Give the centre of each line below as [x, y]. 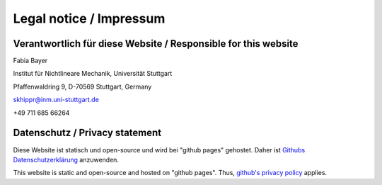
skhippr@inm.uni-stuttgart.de [56, 100]
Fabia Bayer [30, 61]
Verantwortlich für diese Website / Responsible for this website [156, 44]
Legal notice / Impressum [89, 18]
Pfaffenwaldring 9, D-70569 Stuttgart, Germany [82, 86]
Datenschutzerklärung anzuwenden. [66, 159]
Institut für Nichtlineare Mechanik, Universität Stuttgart [93, 74]
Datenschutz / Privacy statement [87, 133]
